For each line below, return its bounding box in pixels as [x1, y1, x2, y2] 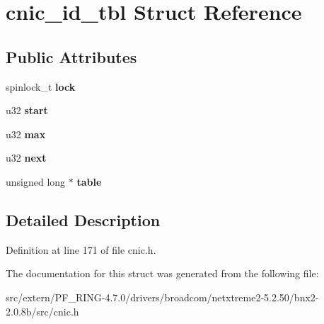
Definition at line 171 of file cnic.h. [6, 242, 156, 257]
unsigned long [6, 174, 66, 189]
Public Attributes [6, 45, 137, 67]
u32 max [6, 126, 46, 141]
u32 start [6, 103, 48, 118]
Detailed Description [6, 208, 161, 230]
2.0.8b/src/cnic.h [6, 303, 79, 318]
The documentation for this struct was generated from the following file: [6, 266, 319, 281]
